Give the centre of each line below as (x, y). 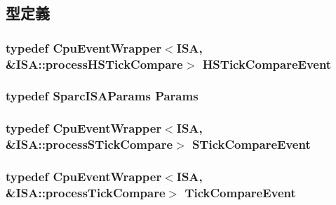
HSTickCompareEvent (267, 64)
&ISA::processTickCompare (86, 192)
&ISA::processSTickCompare (89, 144)
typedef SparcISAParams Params (102, 96)
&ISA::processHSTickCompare (94, 64)
